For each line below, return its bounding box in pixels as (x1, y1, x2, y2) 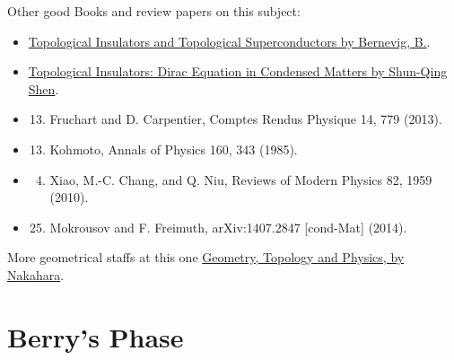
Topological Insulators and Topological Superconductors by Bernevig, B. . (28, 31, 431, 50)
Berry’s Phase (7, 318, 184, 355)
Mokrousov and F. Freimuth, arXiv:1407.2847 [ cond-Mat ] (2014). (49, 217, 407, 236)
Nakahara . (7, 265, 65, 284)
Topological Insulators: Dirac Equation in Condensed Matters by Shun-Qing (28, 62, 448, 81)
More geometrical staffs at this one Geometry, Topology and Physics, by (7, 248, 405, 267)
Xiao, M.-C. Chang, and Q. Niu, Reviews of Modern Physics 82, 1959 (49, 170, 432, 189)
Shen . (28, 79, 59, 98)
